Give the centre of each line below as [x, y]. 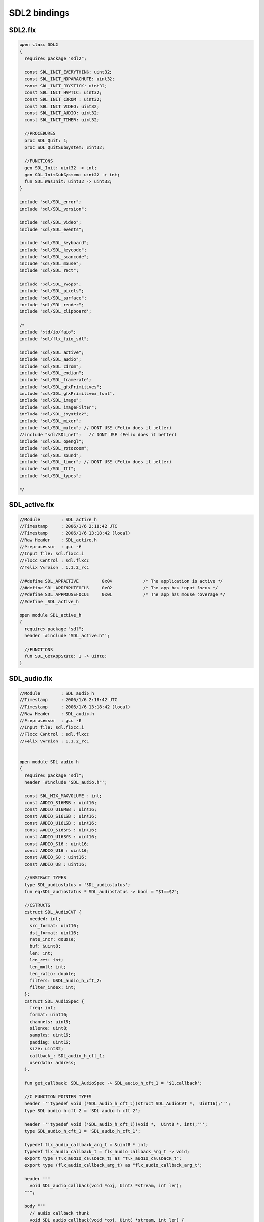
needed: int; [45, 919]
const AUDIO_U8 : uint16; [55, 864]
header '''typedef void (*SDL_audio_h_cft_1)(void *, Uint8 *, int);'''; [116, 1124]
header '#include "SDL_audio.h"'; [66, 782]
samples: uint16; [50, 1035]
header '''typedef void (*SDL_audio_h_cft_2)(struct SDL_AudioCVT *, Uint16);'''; [128, 1104]
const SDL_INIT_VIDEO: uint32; [62, 106]
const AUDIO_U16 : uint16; [57, 850]
